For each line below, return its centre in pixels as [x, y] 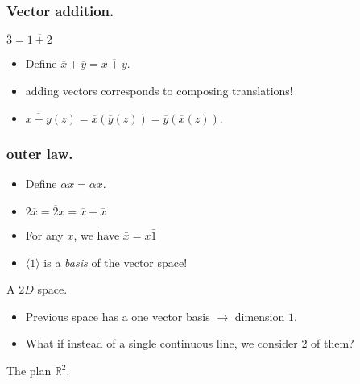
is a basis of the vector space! [116, 262]
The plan [29, 370]
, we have [97, 235]
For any [44, 235]
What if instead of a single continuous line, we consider [161, 343]
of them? [333, 343]
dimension [260, 316]
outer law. [40, 154]
